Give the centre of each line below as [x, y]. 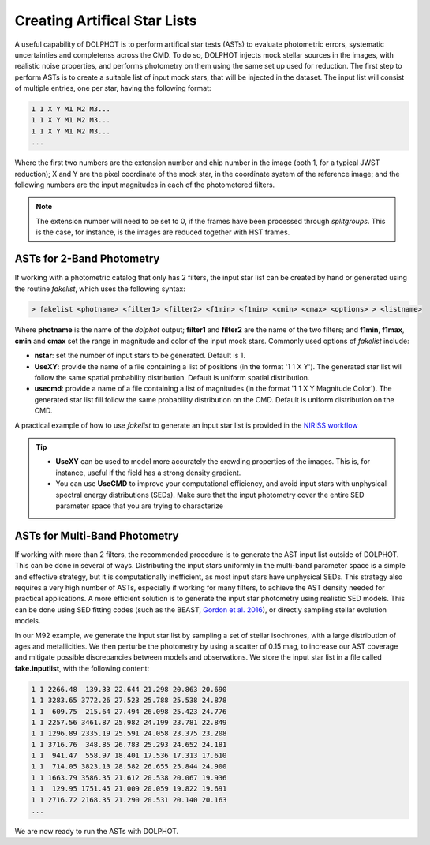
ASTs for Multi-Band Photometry [97, 535]
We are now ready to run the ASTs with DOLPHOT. [97, 832]
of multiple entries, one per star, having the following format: [113, 88]
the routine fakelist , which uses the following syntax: [100, 289]
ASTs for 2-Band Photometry [87, 259]
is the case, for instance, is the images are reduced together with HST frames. [163, 232]
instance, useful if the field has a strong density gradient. [148, 473]
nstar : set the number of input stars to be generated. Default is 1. [140, 356]
